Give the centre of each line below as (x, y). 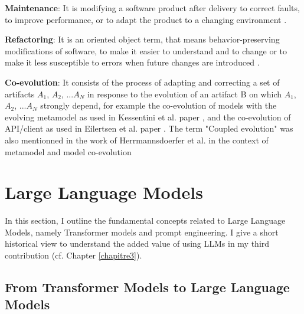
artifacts (20, 94)
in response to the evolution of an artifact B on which (184, 94)
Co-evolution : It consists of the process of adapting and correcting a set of (142, 82)
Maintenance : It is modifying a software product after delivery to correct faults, (152, 8)
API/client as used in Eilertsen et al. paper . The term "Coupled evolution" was (149, 128)
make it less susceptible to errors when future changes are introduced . (132, 62)
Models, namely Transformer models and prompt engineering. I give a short (142, 232)
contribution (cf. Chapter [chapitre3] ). (73, 255)
